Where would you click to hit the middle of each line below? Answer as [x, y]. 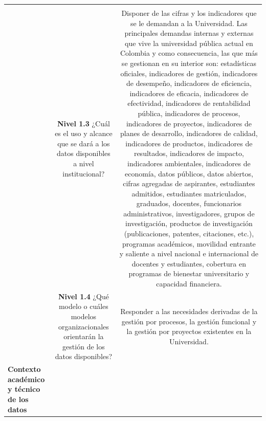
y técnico [24, 389]
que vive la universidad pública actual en [189, 43]
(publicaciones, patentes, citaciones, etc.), [189, 234]
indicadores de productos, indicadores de [189, 143]
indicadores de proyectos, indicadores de [189, 123]
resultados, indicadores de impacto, [189, 153]
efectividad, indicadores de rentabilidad [189, 103]
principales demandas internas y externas [189, 33]
